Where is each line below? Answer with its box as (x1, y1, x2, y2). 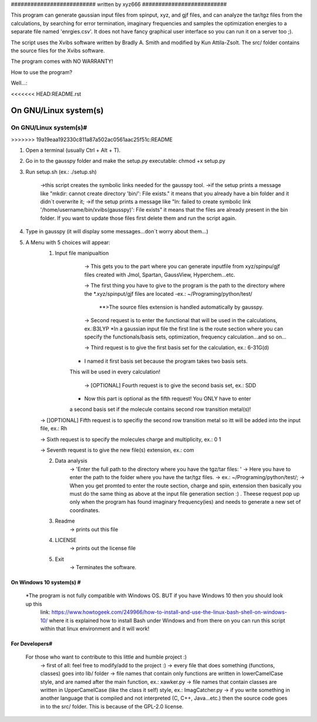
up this (25, 600, 42, 607)
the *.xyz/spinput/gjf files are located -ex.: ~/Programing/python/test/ (84, 290, 252, 297)
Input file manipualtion (55, 249, 109, 256)
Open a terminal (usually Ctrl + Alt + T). (25, 147, 121, 154)
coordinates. (69, 506, 100, 514)
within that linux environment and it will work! (40, 625, 150, 632)
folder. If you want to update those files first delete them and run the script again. (40, 215, 237, 222)
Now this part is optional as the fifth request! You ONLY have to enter (84, 395, 252, 402)
